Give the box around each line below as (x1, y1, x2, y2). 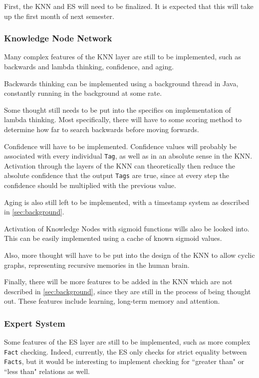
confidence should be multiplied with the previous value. (4, 180, 176, 190)
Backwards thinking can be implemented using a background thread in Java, (4, 78, 239, 88)
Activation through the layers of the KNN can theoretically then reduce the (4, 160, 236, 171)
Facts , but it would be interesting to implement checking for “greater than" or (4, 356, 245, 367)
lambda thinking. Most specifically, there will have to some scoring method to (4, 114, 242, 125)
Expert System (4, 317, 65, 329)
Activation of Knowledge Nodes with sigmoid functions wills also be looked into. (4, 223, 250, 233)
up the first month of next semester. (4, 10, 114, 21)
